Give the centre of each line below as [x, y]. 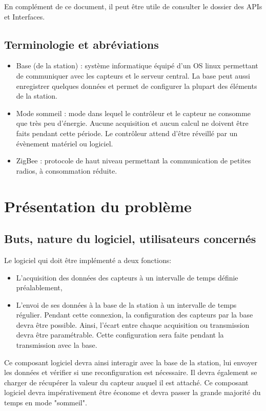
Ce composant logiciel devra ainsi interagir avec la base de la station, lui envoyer [131, 362]
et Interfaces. [25, 16]
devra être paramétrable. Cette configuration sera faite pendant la [120, 335]
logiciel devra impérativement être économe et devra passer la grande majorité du [132, 392]
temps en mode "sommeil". [46, 403]
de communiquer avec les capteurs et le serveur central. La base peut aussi [133, 75]
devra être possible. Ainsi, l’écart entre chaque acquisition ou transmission [133, 324]
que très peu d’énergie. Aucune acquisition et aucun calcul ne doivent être [132, 123]
